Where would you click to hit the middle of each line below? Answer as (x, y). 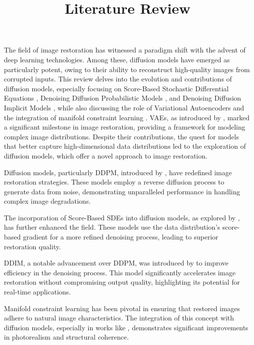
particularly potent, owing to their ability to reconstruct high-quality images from (127, 69)
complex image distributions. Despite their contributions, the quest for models (122, 136)
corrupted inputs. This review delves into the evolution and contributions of (118, 79)
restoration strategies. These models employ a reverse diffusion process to (114, 182)
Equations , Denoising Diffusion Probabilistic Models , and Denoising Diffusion (123, 98)
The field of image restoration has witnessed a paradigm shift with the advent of (125, 50)
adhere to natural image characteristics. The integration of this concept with (119, 318)
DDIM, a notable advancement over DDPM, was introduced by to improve (116, 263)
